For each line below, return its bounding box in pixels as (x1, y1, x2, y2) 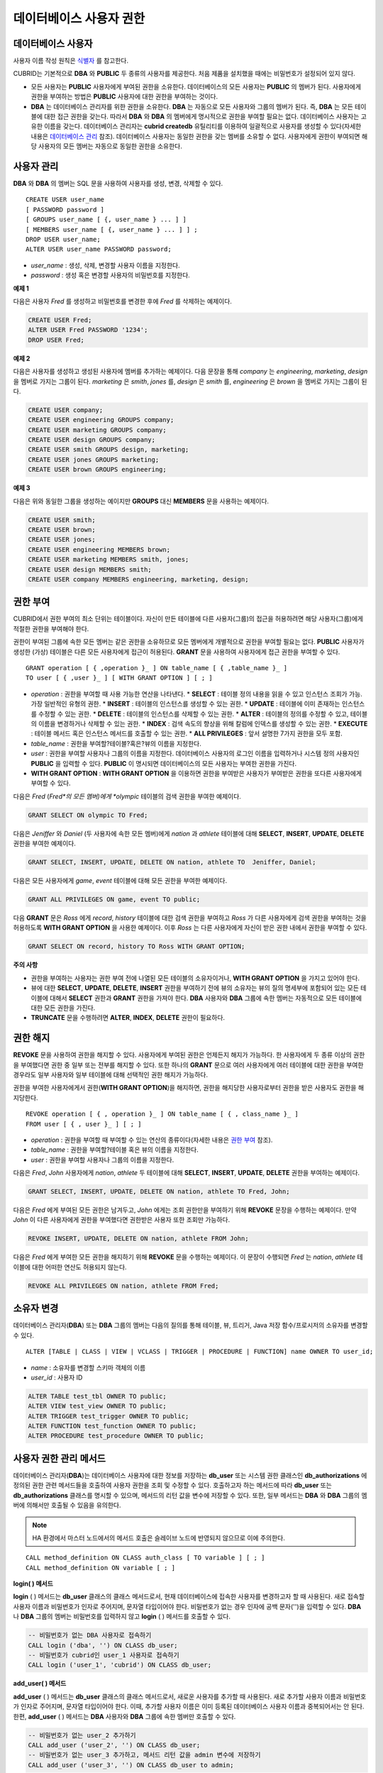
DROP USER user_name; (26, 235, 101, 244)
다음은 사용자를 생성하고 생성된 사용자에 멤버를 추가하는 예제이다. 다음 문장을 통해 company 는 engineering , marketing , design (13, 367, 368, 376)
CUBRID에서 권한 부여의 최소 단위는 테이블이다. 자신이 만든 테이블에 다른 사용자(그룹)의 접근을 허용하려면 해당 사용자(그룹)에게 (13, 614, 364, 623)
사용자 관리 (13, 160, 59, 172)
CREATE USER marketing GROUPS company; (28, 426, 167, 434)
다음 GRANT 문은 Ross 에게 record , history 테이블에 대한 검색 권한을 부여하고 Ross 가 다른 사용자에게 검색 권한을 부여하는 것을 (13, 913, 367, 922)
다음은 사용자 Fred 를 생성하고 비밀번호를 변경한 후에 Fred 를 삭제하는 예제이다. (13, 297, 232, 305)
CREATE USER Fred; (28, 316, 92, 324)
